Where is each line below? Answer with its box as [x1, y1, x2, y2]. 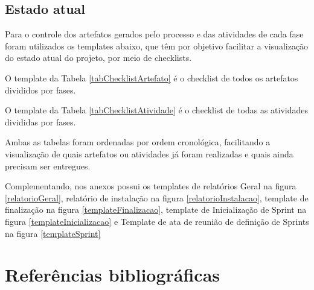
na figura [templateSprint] [5, 227, 101, 239]
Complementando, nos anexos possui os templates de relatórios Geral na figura [5, 180, 296, 192]
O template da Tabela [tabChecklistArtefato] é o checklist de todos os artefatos [5, 71, 298, 84]
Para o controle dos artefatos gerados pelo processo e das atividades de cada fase [5, 28, 304, 40]
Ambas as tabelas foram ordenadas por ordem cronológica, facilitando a [5, 136, 271, 148]
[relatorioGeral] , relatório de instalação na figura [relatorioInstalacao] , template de [5, 191, 309, 204]
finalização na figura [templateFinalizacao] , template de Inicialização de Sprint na [5, 203, 307, 216]
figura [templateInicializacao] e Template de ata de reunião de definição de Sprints [5, 215, 309, 227]
